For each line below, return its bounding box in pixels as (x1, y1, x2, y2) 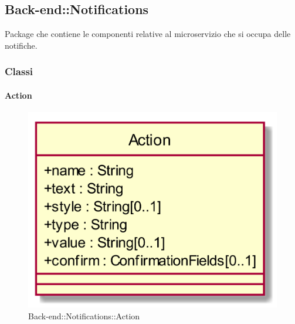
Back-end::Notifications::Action (28, 309, 140, 322)
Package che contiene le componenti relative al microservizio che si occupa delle (5, 28, 291, 40)
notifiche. (5, 39, 38, 51)
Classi (5, 64, 33, 79)
